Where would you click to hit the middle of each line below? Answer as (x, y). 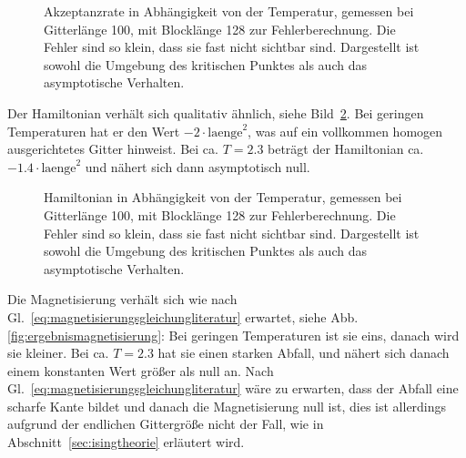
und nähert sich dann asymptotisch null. (198, 166)
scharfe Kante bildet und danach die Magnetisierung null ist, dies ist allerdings (227, 406)
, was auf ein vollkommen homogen (345, 131)
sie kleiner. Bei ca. (58, 353)
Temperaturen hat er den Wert (94, 131)
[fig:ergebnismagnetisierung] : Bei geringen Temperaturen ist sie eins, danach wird (233, 335)
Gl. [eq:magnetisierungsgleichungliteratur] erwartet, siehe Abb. (183, 316)
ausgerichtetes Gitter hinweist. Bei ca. (113, 149)
